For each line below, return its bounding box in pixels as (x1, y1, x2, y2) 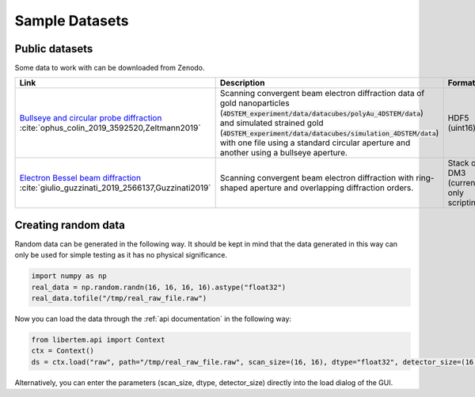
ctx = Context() (31, 346, 95, 356)
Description (219, 78, 265, 89)
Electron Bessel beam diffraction (19, 173, 142, 184)
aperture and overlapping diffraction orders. (249, 182, 414, 193)
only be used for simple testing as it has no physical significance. (14, 250, 228, 260)
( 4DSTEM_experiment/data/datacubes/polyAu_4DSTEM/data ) (219, 108, 424, 119)
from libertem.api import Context (31, 335, 165, 345)
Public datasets (14, 42, 93, 55)
